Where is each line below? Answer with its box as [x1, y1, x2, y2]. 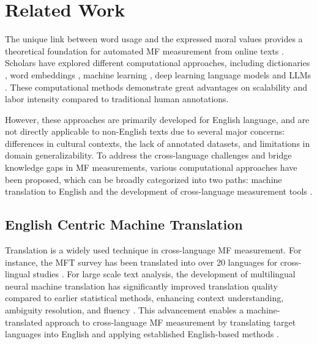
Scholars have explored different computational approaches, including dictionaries [5, 56, 310, 69]
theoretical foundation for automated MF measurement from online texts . [5, 44, 284, 57]
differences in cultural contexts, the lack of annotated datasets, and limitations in [5, 136, 310, 149]
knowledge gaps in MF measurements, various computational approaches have [5, 161, 297, 174]
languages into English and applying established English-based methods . [5, 327, 279, 340]
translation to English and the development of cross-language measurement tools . [5, 185, 313, 198]
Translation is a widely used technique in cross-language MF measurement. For [5, 244, 302, 256]
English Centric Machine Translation [5, 215, 243, 234]
